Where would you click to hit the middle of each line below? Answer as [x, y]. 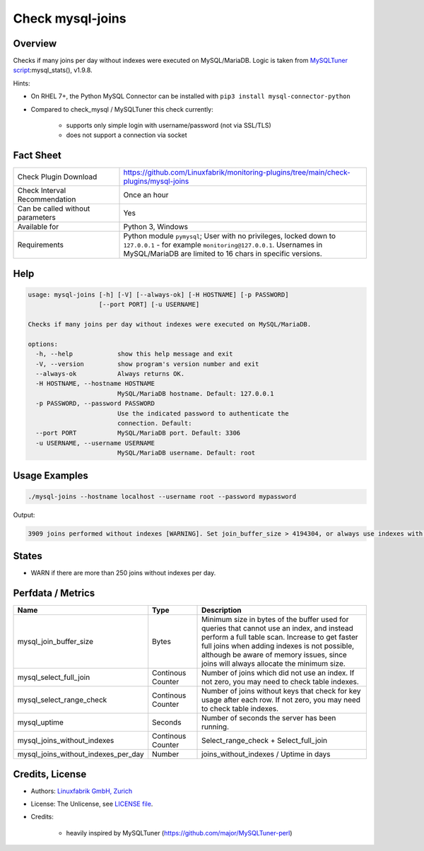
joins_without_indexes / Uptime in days [266, 754]
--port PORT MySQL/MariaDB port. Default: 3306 [138, 433]
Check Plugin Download [57, 177]
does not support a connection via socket [126, 135]
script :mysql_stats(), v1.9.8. [53, 70]
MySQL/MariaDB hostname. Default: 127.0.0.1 [195, 393]
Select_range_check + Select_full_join [265, 741]
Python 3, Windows [156, 227]
